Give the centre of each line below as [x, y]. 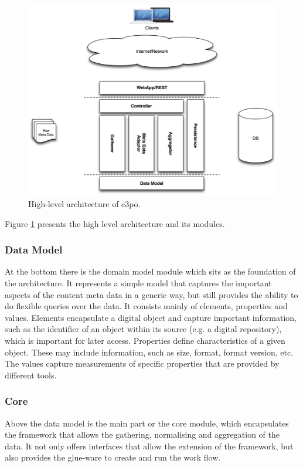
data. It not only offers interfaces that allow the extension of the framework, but [149, 446]
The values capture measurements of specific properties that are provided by [142, 363]
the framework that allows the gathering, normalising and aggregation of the [142, 434]
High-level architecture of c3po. [84, 204]
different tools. [31, 375]
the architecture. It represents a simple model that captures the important [138, 283]
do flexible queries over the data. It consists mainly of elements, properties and [146, 306]
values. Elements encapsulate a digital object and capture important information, [151, 317]
